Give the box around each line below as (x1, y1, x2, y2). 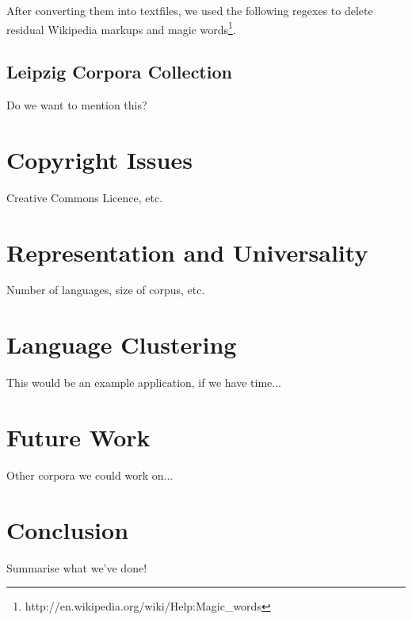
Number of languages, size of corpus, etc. (6, 281, 205, 298)
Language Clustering (6, 328, 237, 361)
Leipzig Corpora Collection (6, 59, 232, 84)
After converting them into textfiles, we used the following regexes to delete (6, 2, 373, 18)
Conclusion (6, 513, 129, 545)
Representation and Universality (6, 235, 368, 268)
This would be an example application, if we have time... (6, 374, 281, 391)
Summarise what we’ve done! (6, 559, 147, 576)
